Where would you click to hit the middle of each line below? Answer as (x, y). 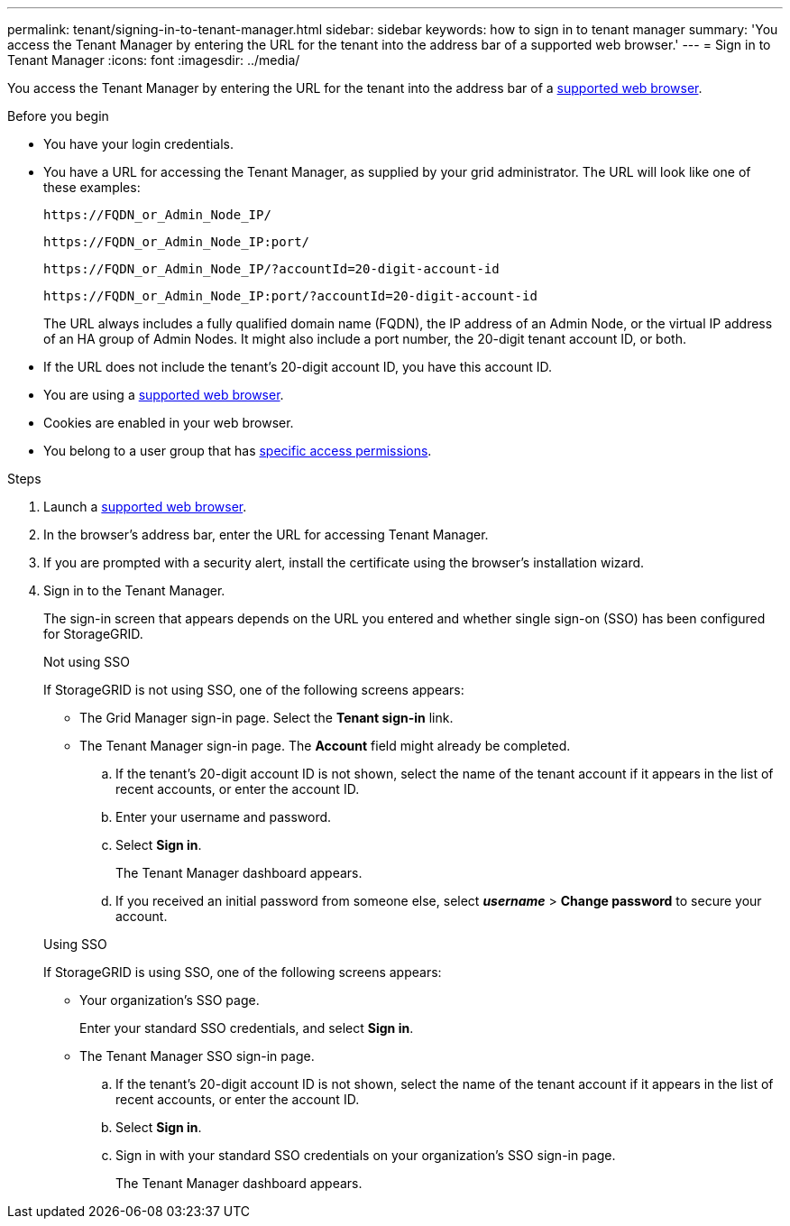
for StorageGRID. (93, 634)
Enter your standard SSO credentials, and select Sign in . (247, 1028)
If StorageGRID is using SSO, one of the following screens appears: (243, 972)
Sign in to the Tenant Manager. (134, 590)
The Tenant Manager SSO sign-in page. (197, 1056)
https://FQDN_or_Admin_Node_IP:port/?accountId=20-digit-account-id (290, 296)
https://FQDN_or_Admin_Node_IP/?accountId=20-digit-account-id (271, 269)
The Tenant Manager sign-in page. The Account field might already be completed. (325, 746)
